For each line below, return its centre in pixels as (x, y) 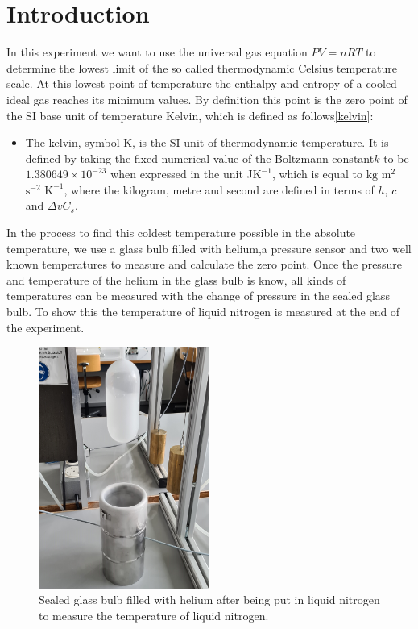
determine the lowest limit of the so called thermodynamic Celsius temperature (202, 67)
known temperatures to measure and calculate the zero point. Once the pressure (204, 264)
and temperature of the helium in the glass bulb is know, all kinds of (176, 279)
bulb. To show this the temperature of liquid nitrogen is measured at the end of (203, 312)
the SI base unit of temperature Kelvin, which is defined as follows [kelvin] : (190, 115)
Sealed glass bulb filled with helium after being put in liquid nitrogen (209, 600)
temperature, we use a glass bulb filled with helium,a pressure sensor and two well (209, 248)
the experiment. (46, 327)
